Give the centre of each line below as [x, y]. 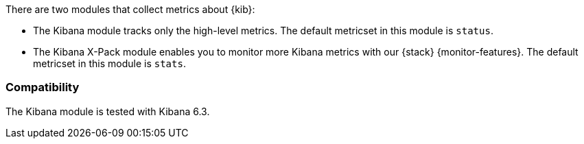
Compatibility [43, 87]
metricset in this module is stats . [109, 63]
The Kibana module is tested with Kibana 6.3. [108, 111]
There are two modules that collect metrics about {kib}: [130, 9]
